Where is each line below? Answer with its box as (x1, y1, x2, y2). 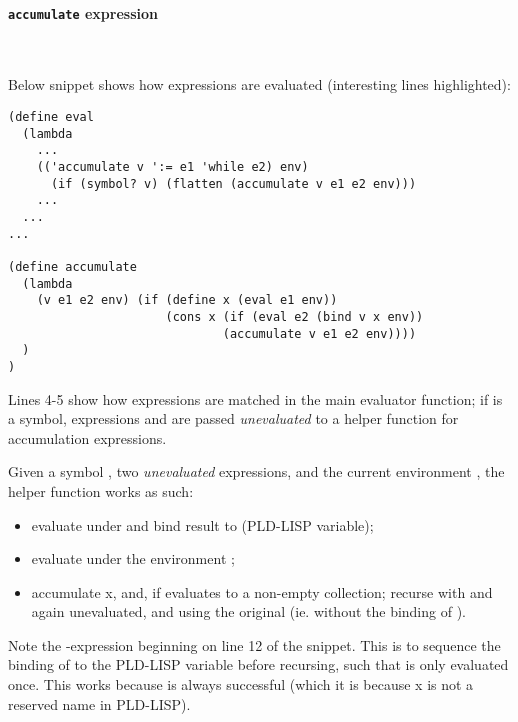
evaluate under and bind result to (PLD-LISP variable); (31, 514, 374, 535)
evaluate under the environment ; (31, 548, 235, 569)
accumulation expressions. (8, 427, 167, 448)
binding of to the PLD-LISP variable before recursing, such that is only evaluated (8, 654, 509, 675)
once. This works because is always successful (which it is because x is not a (8, 674, 474, 695)
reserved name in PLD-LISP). (8, 693, 191, 714)
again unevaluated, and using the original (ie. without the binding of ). (31, 601, 466, 622)
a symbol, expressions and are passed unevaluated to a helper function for (8, 408, 459, 429)
